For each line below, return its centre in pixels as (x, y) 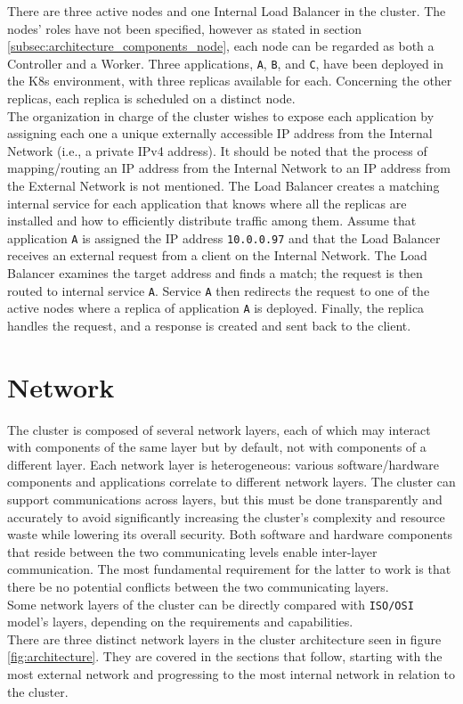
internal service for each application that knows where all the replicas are (207, 203)
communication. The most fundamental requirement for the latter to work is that (229, 569)
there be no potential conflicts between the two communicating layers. (198, 586)
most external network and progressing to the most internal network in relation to (231, 674)
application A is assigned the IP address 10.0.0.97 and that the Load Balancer (224, 237)
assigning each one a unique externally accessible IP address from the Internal (220, 133)
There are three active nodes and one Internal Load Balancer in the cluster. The (227, 11)
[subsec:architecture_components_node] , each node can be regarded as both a (221, 46)
